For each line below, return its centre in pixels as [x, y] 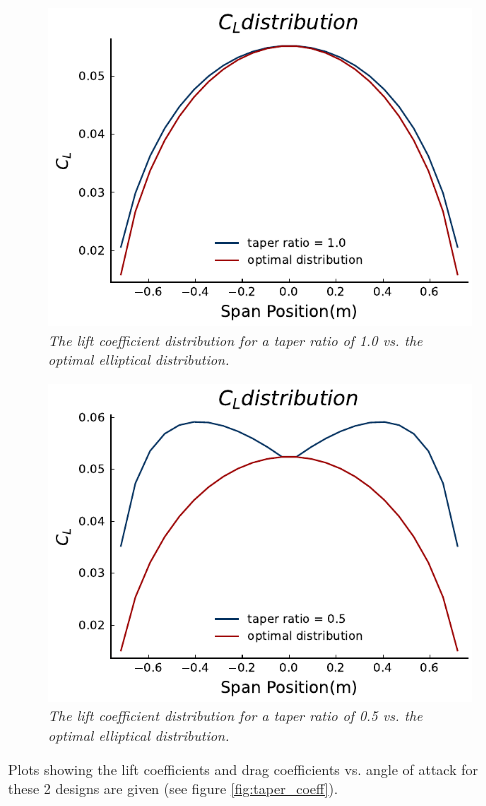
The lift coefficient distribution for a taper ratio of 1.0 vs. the [235, 339]
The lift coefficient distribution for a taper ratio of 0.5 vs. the [235, 715]
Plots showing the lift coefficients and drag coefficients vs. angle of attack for [243, 768]
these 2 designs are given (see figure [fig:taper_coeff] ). [173, 788]
